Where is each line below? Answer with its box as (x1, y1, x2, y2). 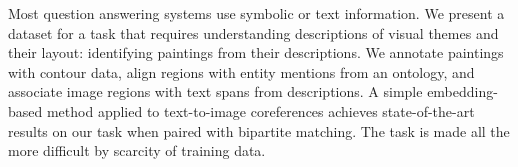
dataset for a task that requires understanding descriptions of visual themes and (8, 22, 499, 43)
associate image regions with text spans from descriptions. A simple (8, 81, 423, 102)
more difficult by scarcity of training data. (8, 140, 266, 161)
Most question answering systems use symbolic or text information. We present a (8, 3, 505, 23)
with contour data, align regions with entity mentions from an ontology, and (8, 61, 475, 82)
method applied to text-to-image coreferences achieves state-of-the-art (46, 100, 475, 121)
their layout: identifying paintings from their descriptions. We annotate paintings (8, 42, 504, 63)
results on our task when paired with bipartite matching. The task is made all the (8, 120, 510, 141)
